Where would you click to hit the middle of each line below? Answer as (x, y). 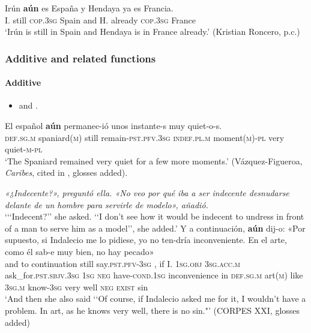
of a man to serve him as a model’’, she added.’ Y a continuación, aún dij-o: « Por (155, 228)
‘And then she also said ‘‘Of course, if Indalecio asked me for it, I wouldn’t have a (155, 298)
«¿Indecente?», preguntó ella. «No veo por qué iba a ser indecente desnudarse (147, 192)
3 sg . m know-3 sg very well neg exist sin (77, 286)
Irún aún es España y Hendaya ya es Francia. (89, 8)
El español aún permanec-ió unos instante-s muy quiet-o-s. (113, 126)
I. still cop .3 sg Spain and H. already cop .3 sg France (100, 19)
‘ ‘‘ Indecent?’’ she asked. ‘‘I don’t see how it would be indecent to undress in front (155, 216)
